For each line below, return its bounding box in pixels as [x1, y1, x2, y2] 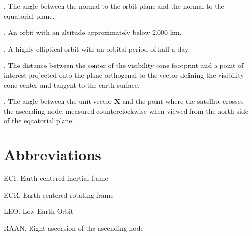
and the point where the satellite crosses [122, 96, 244, 106]
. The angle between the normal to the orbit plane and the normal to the [4, 1, 224, 11]
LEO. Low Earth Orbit [4, 206, 74, 216]
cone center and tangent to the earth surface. [4, 79, 140, 90]
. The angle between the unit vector [4, 96, 112, 106]
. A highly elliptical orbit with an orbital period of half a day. [4, 43, 190, 54]
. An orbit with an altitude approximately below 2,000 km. [4, 27, 182, 37]
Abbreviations [4, 144, 101, 165]
